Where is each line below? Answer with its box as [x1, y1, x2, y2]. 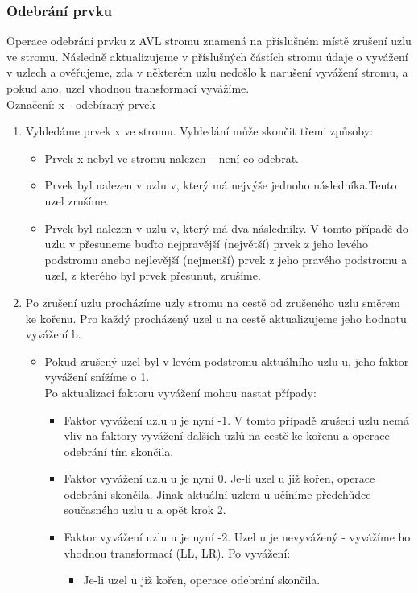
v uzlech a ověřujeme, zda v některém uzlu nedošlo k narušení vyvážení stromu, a [6, 64, 408, 81]
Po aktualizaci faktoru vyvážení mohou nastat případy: [44, 384, 317, 400]
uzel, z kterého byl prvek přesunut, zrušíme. [44, 267, 261, 284]
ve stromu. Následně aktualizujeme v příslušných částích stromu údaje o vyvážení [6, 48, 408, 64]
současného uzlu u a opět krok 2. [64, 501, 226, 518]
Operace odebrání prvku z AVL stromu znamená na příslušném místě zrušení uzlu [6, 32, 412, 49]
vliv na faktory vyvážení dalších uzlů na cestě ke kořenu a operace [64, 427, 390, 444]
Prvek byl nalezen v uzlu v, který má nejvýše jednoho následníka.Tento [44, 176, 397, 193]
